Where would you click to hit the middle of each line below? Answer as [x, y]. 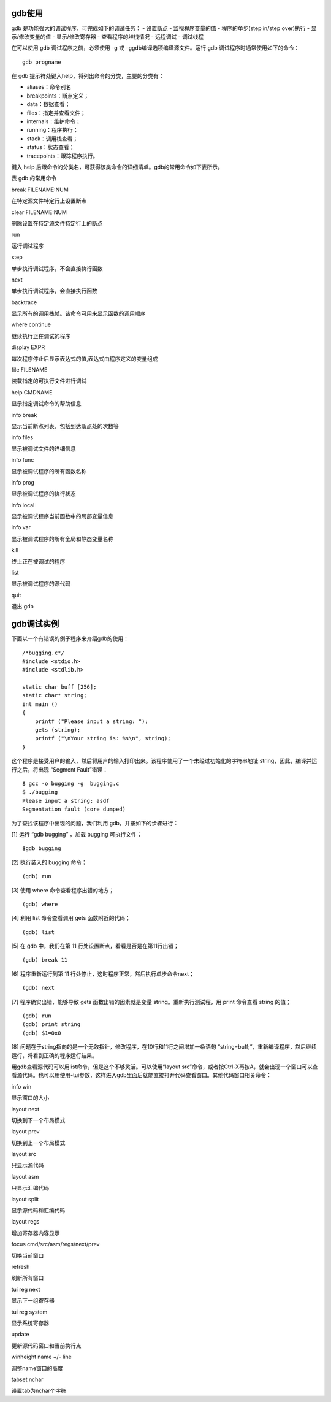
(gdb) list [39, 932]
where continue [31, 324]
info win [21, 1086]
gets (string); [58, 730]
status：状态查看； [51, 147]
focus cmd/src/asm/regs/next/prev [55, 1244]
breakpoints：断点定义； [58, 96]
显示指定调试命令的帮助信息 [46, 404]
